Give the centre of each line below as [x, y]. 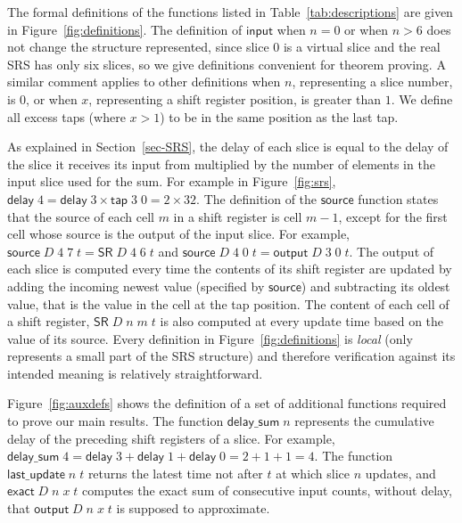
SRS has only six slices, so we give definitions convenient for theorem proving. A [227, 64]
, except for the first [393, 216]
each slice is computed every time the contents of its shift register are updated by [230, 269]
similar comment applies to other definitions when [144, 82]
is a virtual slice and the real [362, 47]
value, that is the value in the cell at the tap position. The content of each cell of [228, 303]
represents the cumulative [364, 421]
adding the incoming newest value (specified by [136, 286]
